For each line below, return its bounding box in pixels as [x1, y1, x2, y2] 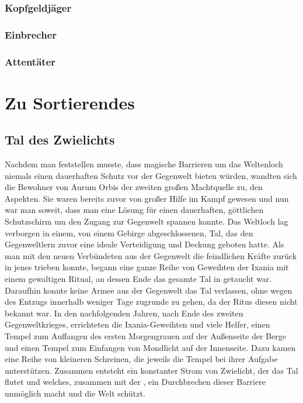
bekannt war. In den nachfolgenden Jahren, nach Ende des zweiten [5, 306, 243, 319]
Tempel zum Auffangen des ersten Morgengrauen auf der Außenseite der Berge [5, 330, 287, 342]
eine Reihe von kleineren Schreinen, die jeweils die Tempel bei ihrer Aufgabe [5, 353, 278, 365]
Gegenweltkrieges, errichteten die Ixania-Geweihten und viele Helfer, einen [5, 318, 270, 330]
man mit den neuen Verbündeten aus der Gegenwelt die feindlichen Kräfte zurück [5, 249, 297, 261]
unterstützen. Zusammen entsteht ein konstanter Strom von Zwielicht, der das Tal [5, 364, 298, 376]
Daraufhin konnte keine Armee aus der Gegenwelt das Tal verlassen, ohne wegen [5, 284, 292, 296]
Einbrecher [5, 27, 57, 42]
